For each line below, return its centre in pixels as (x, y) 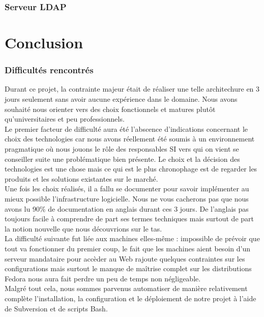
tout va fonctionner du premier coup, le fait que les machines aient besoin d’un (127, 248)
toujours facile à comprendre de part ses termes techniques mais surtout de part (129, 219)
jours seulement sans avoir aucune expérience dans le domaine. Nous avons (121, 99)
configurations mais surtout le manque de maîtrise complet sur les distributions (128, 268)
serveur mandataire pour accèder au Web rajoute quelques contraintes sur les (125, 258)
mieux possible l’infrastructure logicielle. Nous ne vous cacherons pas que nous (127, 198)
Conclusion (44, 42)
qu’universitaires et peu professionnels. (65, 119)
